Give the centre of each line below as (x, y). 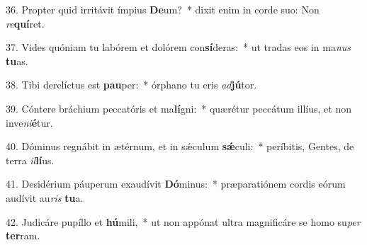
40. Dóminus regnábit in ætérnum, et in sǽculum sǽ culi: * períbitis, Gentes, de (180, 146)
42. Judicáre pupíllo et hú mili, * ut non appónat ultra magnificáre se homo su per (183, 221)
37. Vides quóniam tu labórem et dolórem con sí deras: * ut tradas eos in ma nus (179, 47)
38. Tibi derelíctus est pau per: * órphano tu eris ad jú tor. (131, 85)
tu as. (17, 61)
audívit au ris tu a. (45, 197)
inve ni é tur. (29, 122)
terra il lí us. (30, 160)
